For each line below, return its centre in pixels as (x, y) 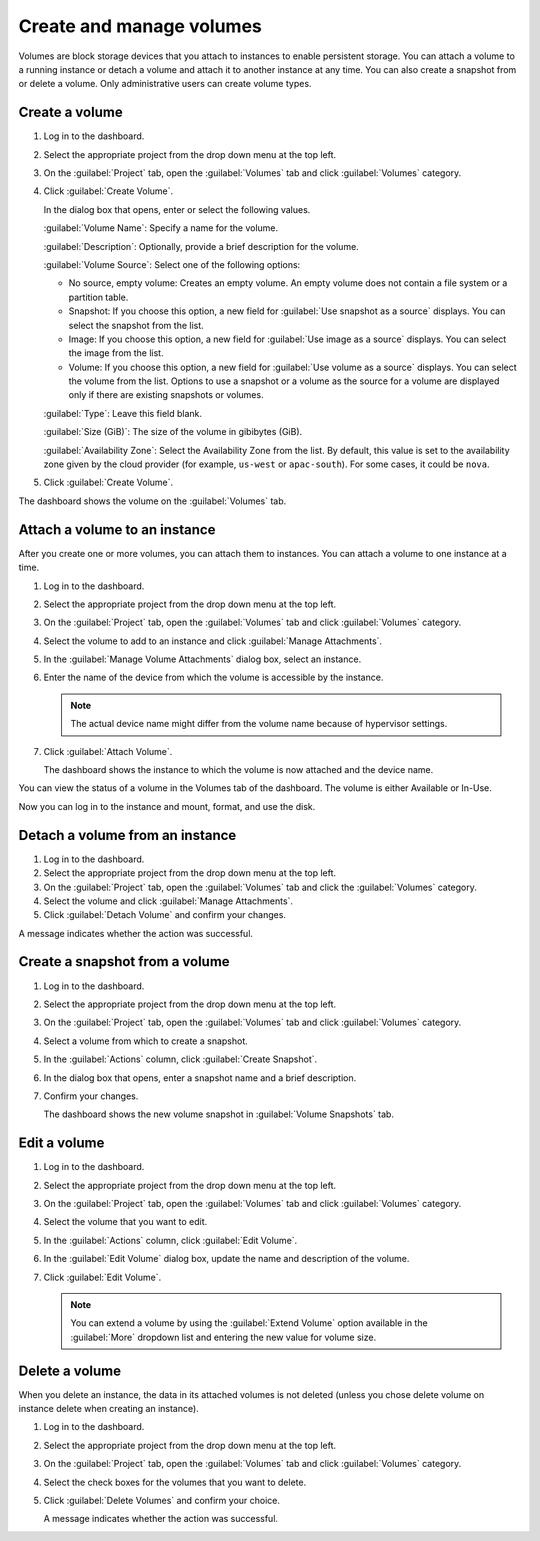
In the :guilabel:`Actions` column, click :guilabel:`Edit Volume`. (170, 1240)
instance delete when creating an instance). (108, 1409)
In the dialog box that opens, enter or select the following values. (177, 209)
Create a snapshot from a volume (124, 961)
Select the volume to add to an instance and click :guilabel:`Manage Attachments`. (213, 641)
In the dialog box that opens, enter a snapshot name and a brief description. (200, 1077)
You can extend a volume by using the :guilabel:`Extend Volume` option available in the (249, 1323)
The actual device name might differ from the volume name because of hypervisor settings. (259, 724)
